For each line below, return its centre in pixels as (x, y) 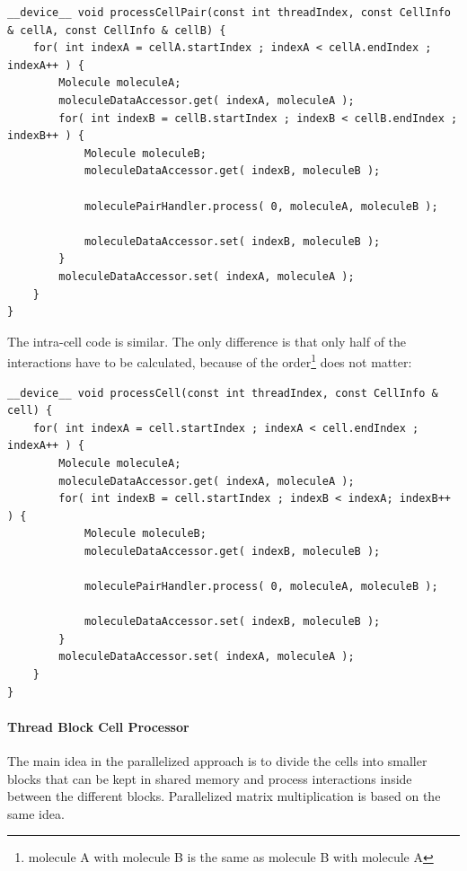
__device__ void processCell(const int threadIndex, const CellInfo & (223, 393)
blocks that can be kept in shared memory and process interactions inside (210, 778)
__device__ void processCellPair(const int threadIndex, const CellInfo (229, 13)
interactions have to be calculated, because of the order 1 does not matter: (210, 361)
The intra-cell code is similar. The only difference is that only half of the (207, 341)
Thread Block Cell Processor (98, 726)
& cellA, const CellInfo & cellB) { (117, 30)
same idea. (36, 813)
